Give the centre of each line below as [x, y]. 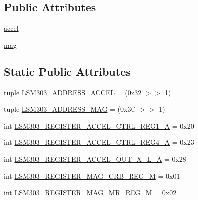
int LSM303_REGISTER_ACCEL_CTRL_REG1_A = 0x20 [99, 125]
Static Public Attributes [67, 71]
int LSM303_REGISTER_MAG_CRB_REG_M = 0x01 [92, 175]
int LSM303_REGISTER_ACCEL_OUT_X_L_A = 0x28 [95, 159]
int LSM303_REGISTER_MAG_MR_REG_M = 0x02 [90, 192]
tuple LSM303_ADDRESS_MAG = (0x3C [70, 109]
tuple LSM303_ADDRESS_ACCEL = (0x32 [73, 92]
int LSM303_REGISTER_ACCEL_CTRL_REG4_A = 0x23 [99, 142]
